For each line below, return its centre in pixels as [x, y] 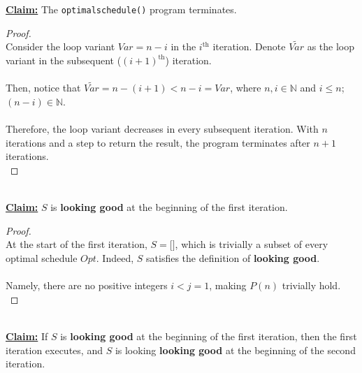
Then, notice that [43, 88]
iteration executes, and [54, 350]
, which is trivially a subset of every [252, 244]
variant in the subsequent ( [64, 60]
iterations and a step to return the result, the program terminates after [158, 142]
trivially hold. [311, 285]
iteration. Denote [249, 46]
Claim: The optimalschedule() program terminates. [121, 9]
